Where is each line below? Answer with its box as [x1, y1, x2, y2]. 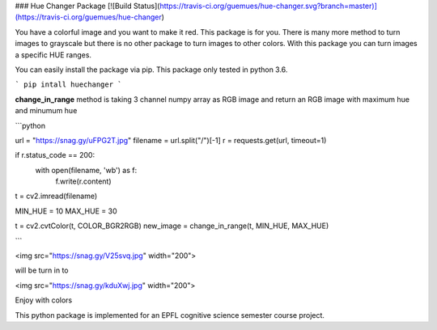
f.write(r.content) [55, 176, 112, 186]
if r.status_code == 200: [15, 150, 95, 160]
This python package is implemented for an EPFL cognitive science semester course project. [15, 310, 325, 319]
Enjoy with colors [15, 295, 73, 305]
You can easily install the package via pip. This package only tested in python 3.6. [15, 65, 288, 74]
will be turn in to [15, 265, 69, 275]
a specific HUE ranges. [15, 49, 92, 60]
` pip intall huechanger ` [15, 80, 122, 89]
